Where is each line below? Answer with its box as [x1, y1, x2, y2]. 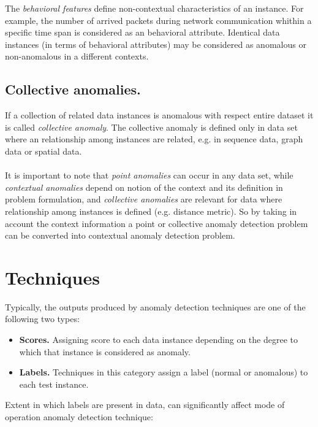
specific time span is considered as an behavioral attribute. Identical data [5, 26, 280, 39]
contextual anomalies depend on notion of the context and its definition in [5, 180, 283, 193]
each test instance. [19, 377, 89, 390]
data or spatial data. [5, 144, 82, 157]
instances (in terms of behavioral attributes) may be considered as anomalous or [5, 37, 306, 50]
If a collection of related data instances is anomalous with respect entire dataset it [5, 109, 314, 121]
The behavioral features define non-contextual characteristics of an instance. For [5, 2, 304, 14]
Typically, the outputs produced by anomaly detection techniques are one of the [5, 300, 306, 313]
